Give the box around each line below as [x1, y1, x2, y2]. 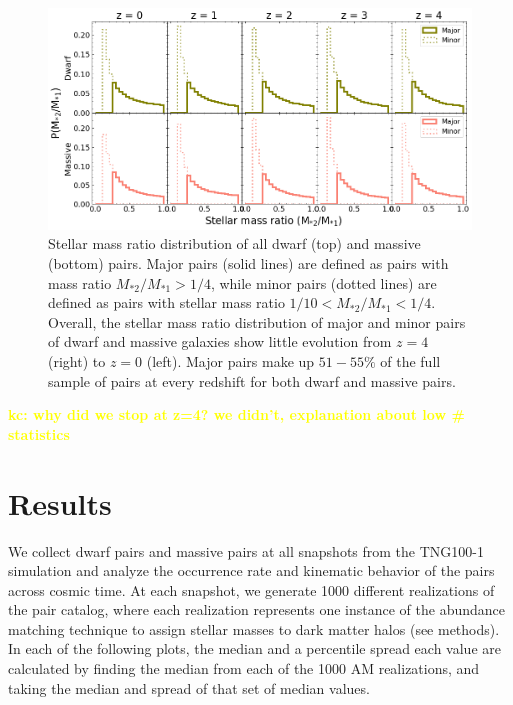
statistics [8, 423, 70, 444]
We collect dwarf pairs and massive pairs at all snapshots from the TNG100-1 [8, 540, 484, 561]
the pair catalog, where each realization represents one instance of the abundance [8, 599, 506, 620]
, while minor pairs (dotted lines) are [210, 272, 437, 293]
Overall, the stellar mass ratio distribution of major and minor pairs [48, 311, 466, 332]
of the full [380, 351, 441, 371]
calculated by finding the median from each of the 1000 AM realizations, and [8, 658, 480, 679]
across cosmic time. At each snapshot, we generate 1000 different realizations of [8, 579, 495, 600]
